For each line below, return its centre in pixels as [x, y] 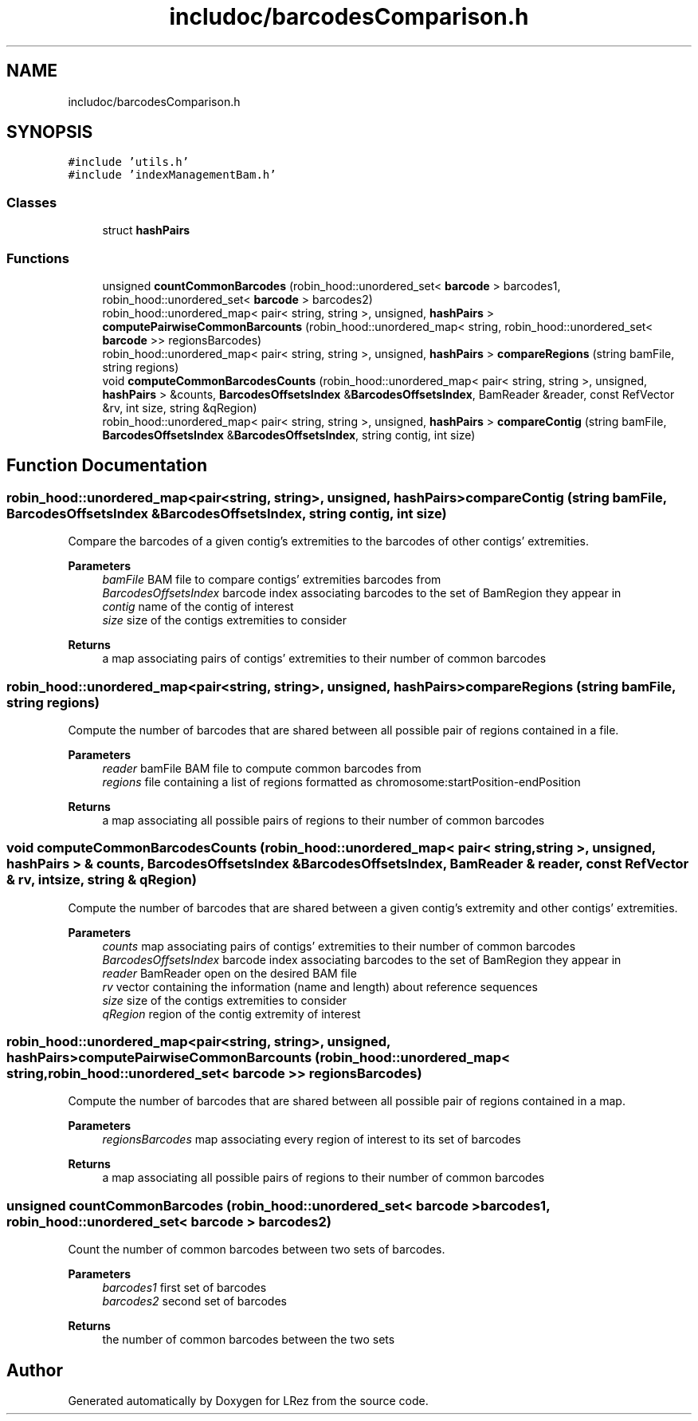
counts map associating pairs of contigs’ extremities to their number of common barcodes [339, 946]
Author [35, 1370]
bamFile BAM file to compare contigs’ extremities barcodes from [272, 580]
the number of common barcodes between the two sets [249, 1340]
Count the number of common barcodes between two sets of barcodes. [257, 1250]
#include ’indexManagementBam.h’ [172, 175]
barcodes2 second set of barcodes [194, 1301]
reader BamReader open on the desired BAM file [229, 973]
